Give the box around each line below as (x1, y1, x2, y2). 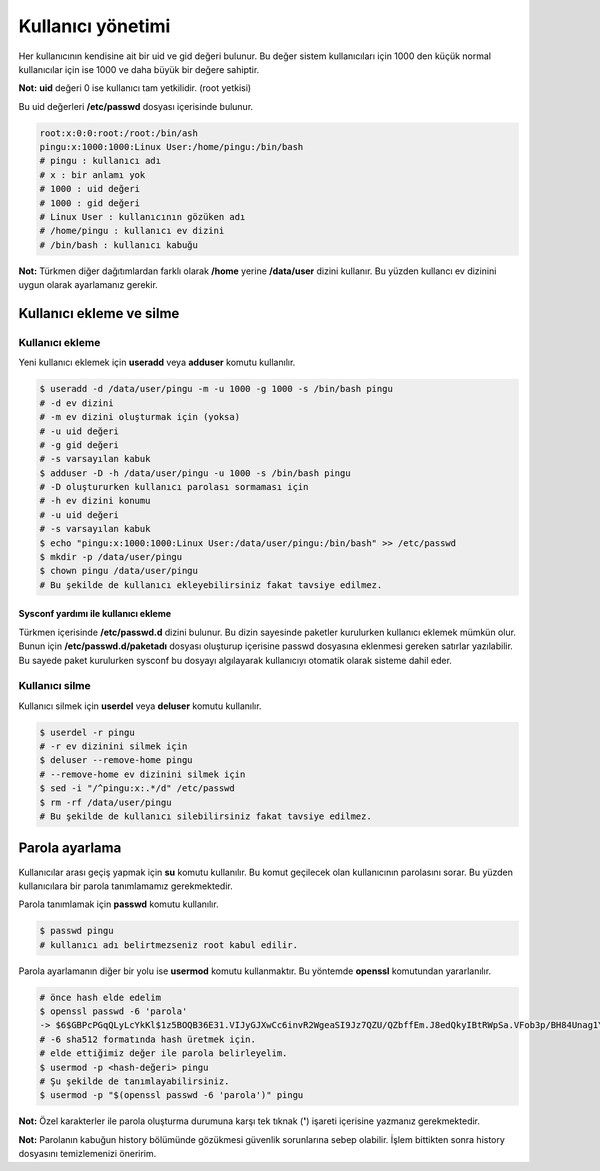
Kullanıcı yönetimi (18, 15, 171, 37)
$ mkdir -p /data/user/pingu (39, 551, 183, 563)
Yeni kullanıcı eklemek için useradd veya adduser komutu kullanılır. (18, 356, 296, 369)
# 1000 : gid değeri (39, 197, 140, 209)
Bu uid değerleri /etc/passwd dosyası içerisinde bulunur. (18, 100, 254, 112)
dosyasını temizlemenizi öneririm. (18, 1148, 157, 1160)
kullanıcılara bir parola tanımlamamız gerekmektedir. (18, 880, 234, 892)
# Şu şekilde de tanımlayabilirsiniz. (39, 1076, 230, 1087)
